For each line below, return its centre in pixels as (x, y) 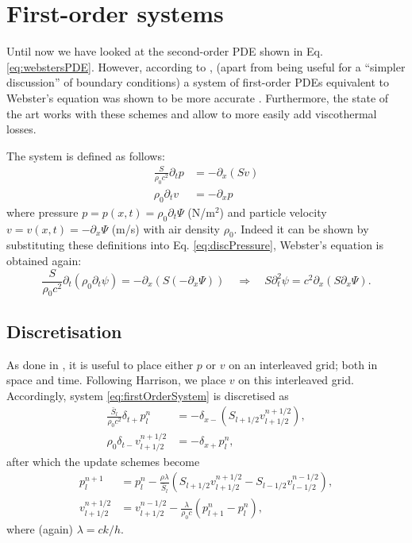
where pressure (42, 212)
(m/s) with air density (166, 228)
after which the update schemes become (103, 461)
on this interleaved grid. (296, 380)
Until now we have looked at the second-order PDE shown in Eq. (165, 51)
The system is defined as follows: (86, 155)
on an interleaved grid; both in (303, 364)
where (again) (40, 529)
